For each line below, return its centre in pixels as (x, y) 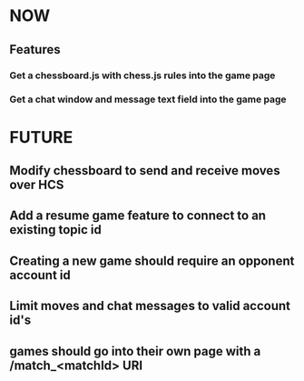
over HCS (37, 185)
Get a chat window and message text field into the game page (148, 99)
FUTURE (41, 137)
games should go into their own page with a (135, 351)
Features (35, 50)
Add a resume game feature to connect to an (137, 216)
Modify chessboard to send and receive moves (145, 170)
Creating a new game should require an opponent (152, 261)
